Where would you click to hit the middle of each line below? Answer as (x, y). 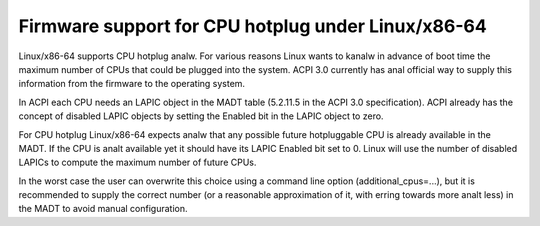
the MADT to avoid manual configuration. (103, 209)
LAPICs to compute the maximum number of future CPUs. (137, 162)
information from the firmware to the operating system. (131, 84)
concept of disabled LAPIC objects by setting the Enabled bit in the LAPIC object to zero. (201, 116)
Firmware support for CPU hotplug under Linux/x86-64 (252, 26)
